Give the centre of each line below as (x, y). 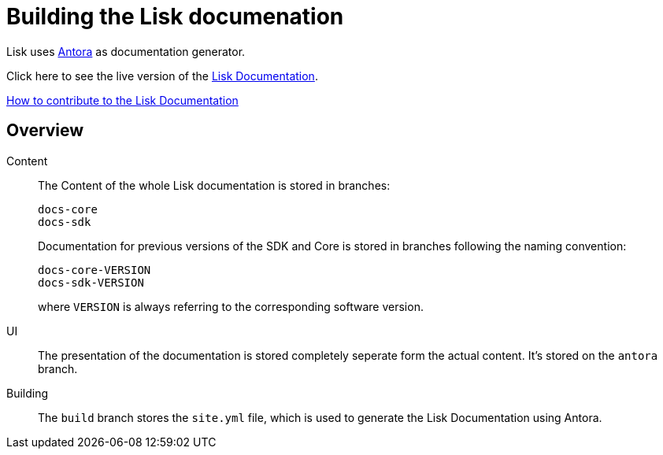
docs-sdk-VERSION (91, 282)
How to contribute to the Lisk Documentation (122, 100)
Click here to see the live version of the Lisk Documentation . (162, 76)
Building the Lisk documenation (175, 17)
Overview (45, 131)
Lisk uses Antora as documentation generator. (126, 51)
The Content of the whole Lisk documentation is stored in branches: (214, 185)
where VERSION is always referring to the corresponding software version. (231, 306)
